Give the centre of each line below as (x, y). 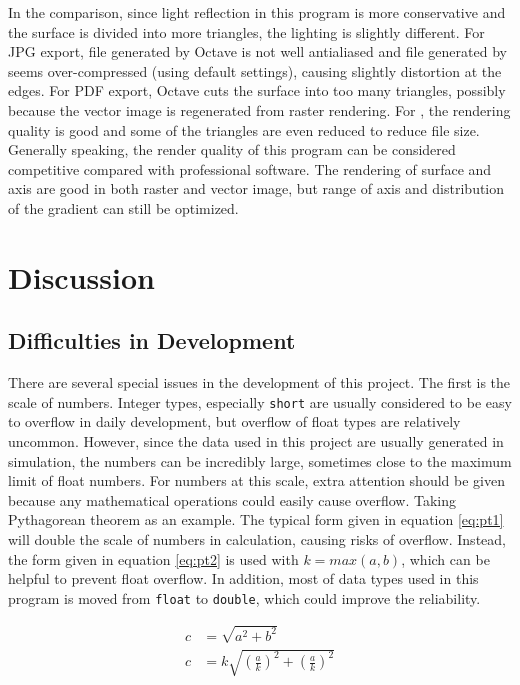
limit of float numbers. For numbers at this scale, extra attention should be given (256, 480)
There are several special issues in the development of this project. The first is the (259, 382)
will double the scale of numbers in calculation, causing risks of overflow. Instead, (257, 538)
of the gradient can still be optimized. (123, 207)
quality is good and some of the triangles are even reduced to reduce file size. (244, 129)
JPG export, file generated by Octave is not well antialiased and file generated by (257, 51)
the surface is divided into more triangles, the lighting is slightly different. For (246, 31)
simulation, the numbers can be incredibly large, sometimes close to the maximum (260, 460)
